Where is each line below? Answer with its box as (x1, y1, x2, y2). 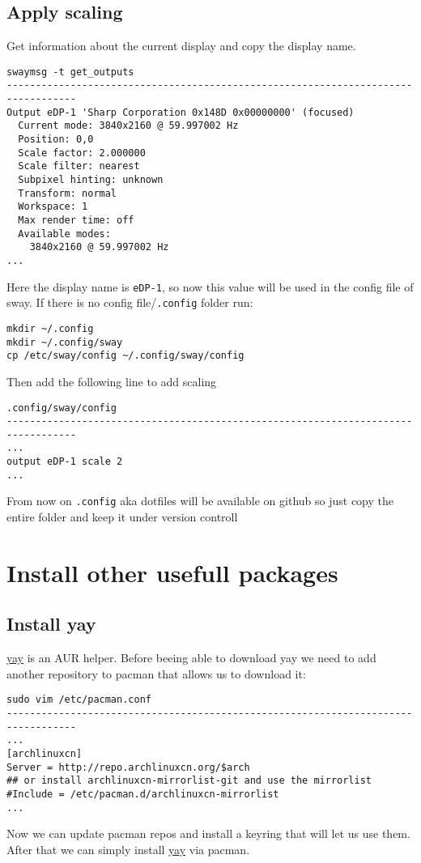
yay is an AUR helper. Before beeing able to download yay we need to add (6, 649, 376, 666)
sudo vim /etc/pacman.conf (6, 694, 151, 706)
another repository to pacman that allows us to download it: (6, 665, 306, 682)
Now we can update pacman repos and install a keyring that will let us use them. (6, 825, 410, 842)
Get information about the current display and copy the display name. (6, 37, 356, 54)
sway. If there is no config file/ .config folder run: (6, 294, 253, 311)
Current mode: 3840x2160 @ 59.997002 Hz (18, 120, 239, 132)
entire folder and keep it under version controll (6, 508, 238, 525)
